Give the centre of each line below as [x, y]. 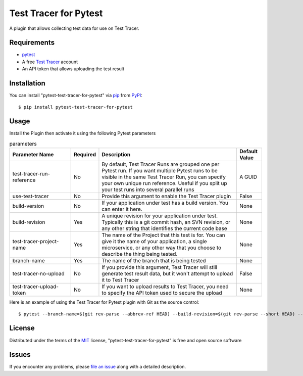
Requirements [32, 43]
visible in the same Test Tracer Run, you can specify [164, 177]
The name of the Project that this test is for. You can [163, 235]
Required [85, 155]
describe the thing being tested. [140, 254]
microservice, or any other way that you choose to [162, 248]
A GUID [248, 177]
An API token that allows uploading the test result [73, 69]
